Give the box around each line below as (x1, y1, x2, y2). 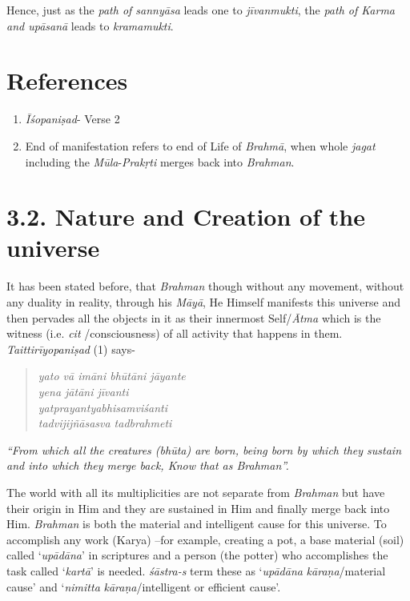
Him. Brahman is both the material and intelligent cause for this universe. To (6, 515, 387, 532)
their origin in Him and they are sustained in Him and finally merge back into (6, 499, 390, 516)
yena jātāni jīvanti (38, 383, 129, 399)
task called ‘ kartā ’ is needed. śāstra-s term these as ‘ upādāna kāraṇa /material (6, 562, 386, 579)
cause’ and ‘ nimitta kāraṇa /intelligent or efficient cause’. (6, 578, 281, 595)
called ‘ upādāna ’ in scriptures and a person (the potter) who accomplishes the (6, 547, 388, 563)
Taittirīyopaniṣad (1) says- (6, 340, 135, 357)
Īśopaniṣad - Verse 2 (25, 110, 120, 127)
